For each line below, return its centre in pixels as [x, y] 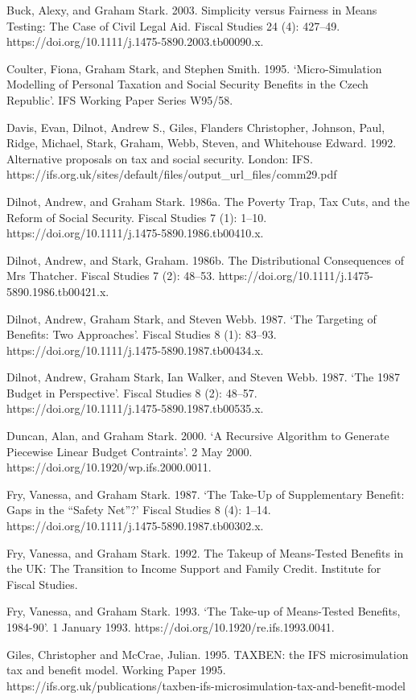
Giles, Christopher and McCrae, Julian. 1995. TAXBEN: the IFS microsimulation [208, 654]
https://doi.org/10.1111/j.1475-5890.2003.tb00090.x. [135, 41]
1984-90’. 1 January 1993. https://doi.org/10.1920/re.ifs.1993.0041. [171, 627]
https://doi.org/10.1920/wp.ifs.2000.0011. [109, 467]
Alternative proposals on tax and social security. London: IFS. [160, 158]
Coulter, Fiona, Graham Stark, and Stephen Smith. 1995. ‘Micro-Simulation [194, 68]
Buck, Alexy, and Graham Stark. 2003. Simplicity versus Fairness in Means [192, 10]
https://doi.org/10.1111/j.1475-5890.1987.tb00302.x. [135, 526]
